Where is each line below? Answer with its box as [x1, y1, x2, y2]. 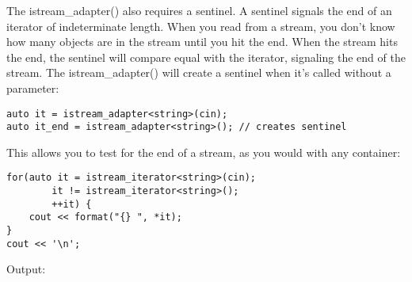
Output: [6, 261, 46, 277]
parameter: [6, 79, 59, 96]
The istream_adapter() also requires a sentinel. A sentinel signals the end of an [6, 2, 392, 18]
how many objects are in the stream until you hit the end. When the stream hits [6, 33, 398, 50]
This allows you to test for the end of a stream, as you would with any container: [6, 143, 401, 160]
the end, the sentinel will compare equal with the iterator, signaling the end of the [6, 48, 406, 65]
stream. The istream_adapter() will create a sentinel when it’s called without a [6, 64, 391, 81]
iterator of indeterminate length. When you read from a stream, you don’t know [6, 17, 395, 34]
